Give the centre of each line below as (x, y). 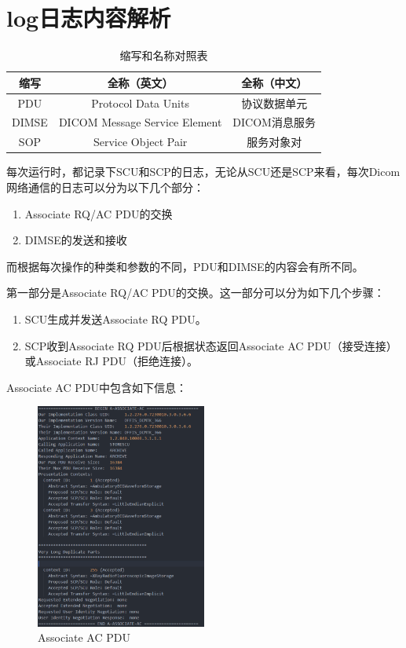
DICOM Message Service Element (140, 122)
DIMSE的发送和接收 (76, 240)
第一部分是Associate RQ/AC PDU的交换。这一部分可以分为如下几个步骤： (196, 293)
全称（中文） (274, 82)
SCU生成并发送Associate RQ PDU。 (115, 319)
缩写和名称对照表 (164, 55)
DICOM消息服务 (274, 122)
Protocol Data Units (140, 103)
